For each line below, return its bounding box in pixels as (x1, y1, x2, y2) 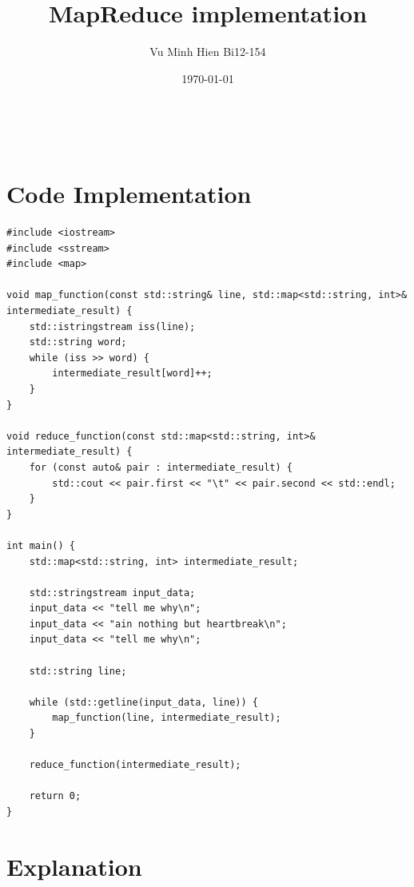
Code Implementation (6, 177, 252, 210)
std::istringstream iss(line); (29, 320, 196, 332)
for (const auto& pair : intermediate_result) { (29, 461, 293, 473)
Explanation (6, 849, 142, 882)
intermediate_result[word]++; (52, 368, 213, 380)
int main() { (6, 539, 75, 551)
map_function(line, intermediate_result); (52, 712, 281, 724)
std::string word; (29, 336, 127, 348)
